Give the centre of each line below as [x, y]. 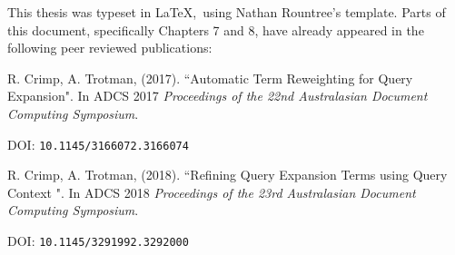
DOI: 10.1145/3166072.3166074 [98, 144]
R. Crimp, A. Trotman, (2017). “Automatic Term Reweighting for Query [210, 78]
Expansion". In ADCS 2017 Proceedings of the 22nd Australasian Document [218, 96]
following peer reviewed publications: [110, 48]
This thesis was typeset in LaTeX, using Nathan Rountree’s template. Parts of [227, 12]
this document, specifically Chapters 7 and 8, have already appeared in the [216, 29]
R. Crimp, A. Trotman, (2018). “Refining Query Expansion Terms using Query [227, 175]
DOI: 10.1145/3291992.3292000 [98, 240]
